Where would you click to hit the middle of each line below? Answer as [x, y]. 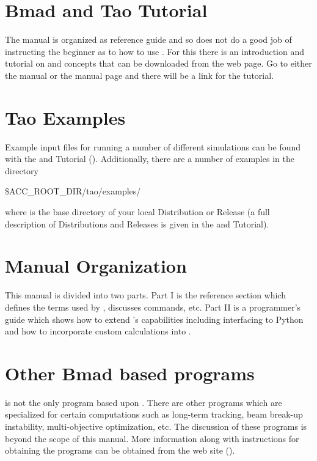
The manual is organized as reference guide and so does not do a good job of [148, 39]
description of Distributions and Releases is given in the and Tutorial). [137, 223]
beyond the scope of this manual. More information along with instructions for [152, 438]
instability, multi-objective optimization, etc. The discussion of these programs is [156, 426]
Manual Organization [96, 266]
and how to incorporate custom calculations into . [98, 331]
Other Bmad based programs [130, 373]
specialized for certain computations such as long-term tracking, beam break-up [154, 414]
